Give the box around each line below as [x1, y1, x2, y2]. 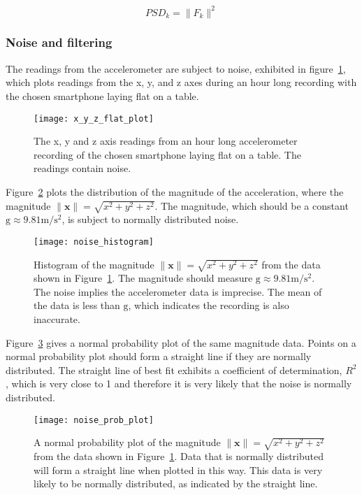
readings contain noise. [34, 161, 131, 175]
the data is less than [34, 298, 120, 313]
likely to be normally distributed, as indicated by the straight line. [34, 476, 318, 491]
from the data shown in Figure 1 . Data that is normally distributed [34, 448, 324, 463]
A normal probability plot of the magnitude [34, 435, 221, 450]
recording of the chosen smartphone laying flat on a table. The [34, 147, 301, 162]
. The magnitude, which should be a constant [154, 198, 349, 213]
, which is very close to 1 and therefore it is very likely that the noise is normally [6, 376, 352, 391]
